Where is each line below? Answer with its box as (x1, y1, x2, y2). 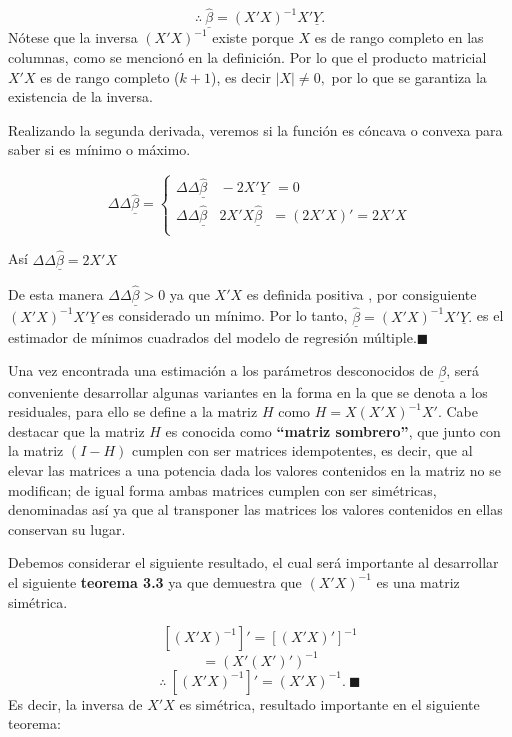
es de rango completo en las (314, 27, 484, 48)
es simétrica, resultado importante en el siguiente (179, 693, 480, 714)
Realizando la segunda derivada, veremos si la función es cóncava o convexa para (8, 119, 503, 140)
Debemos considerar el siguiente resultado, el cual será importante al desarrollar (8, 552, 499, 573)
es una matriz (376, 571, 460, 592)
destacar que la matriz (8, 420, 145, 441)
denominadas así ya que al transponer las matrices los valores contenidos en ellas (8, 499, 503, 520)
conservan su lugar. (8, 518, 126, 539)
